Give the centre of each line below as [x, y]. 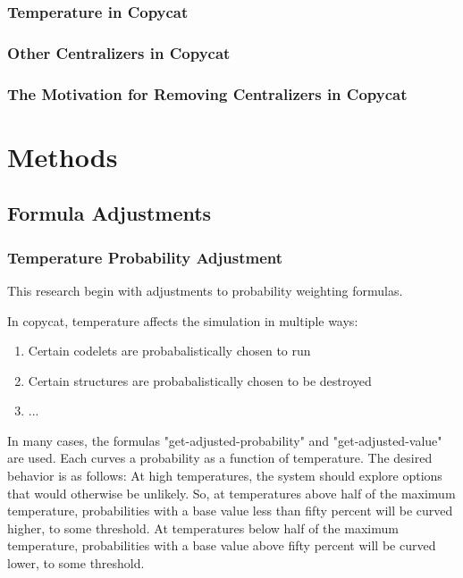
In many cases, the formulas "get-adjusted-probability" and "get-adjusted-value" [225, 440]
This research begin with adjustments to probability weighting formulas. [205, 290]
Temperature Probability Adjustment [145, 257]
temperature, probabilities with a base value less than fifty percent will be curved [230, 511]
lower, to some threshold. [76, 563]
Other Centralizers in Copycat [119, 52]
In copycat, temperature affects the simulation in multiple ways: [183, 320]
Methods [63, 156]
